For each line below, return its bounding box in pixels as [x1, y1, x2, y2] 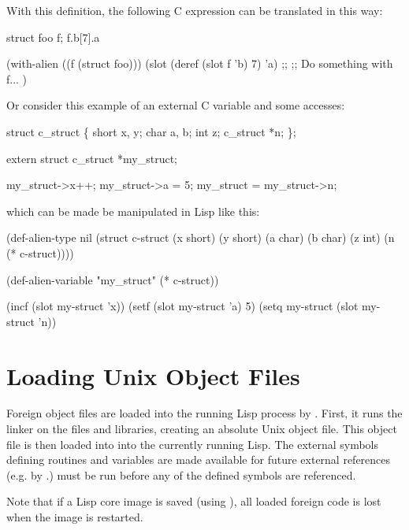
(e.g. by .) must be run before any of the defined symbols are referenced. [6, 466, 356, 483]
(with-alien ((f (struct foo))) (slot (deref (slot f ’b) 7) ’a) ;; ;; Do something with [6, 55, 393, 72]
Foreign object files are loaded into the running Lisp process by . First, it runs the [6, 405, 403, 421]
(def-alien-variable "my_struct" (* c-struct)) [6, 271, 219, 287]
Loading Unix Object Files [6, 359, 300, 391]
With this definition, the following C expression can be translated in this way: [6, 2, 383, 18]
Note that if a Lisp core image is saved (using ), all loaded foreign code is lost [6, 493, 381, 510]
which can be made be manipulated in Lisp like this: [6, 202, 260, 219]
